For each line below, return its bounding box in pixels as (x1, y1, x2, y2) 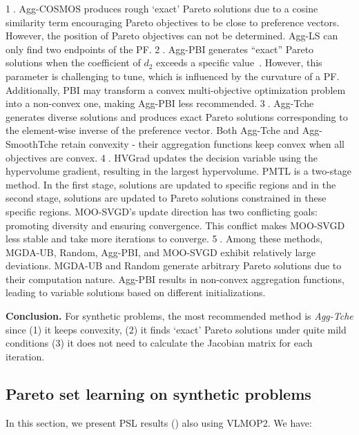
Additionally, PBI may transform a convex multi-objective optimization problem (6, 82, 346, 97)
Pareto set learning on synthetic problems (6, 383, 311, 404)
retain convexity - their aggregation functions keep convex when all (61, 136, 345, 151)
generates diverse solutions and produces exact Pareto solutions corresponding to (6, 109, 348, 124)
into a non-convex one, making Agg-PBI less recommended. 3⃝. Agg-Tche (6, 96, 314, 110)
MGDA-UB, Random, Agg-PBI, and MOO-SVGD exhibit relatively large (6, 244, 316, 259)
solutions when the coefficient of (6, 55, 141, 70)
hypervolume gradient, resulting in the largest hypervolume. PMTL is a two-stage (6, 164, 352, 178)
